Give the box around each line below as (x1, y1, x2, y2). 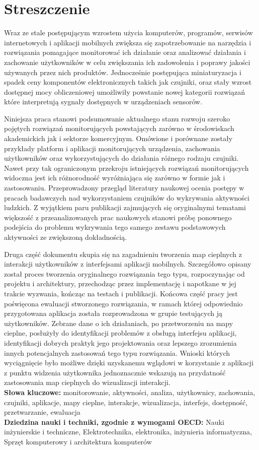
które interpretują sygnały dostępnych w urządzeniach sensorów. (4, 96, 203, 107)
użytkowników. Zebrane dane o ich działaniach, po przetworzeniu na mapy (4, 317, 233, 328)
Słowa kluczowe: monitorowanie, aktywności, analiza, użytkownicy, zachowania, (4, 387, 255, 397)
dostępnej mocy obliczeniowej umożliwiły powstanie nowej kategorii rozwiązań (4, 86, 245, 97)
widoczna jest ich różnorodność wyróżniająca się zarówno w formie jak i (4, 172, 225, 183)
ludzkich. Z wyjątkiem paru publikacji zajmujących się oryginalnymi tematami (4, 202, 246, 213)
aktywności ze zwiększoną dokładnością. (4, 232, 127, 242)
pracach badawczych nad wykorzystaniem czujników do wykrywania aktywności (4, 192, 249, 203)
